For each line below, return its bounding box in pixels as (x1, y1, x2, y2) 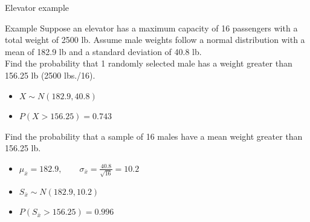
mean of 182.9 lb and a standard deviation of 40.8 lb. (5, 45, 202, 57)
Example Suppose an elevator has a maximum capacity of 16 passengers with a (5, 21, 298, 34)
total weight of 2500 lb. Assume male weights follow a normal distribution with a (5, 33, 305, 46)
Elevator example (5, 1, 69, 13)
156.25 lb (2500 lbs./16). (5, 68, 95, 81)
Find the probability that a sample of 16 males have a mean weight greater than (5, 129, 303, 142)
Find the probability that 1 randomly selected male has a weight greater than (5, 57, 292, 70)
